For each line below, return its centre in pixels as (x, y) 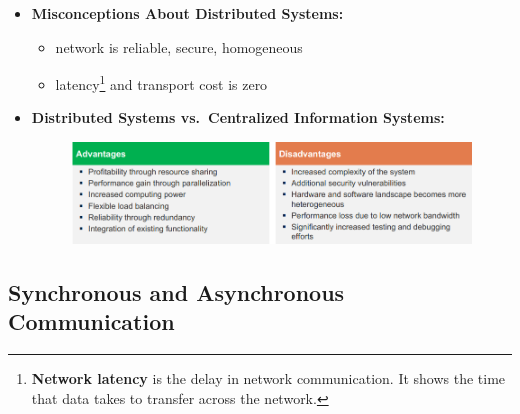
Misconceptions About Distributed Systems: (187, 13)
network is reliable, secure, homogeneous (179, 46)
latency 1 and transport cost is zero (161, 82)
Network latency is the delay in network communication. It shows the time (268, 378)
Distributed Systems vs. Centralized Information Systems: (238, 117)
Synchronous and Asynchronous (176, 291)
